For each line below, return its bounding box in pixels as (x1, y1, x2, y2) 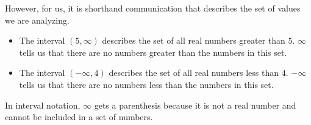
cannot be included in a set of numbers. (5, 110, 153, 123)
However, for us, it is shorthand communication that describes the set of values (5, 2, 301, 14)
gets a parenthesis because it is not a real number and (94, 98, 296, 111)
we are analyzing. (5, 13, 70, 26)
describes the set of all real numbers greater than (102, 34, 285, 47)
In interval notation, (5, 98, 80, 111)
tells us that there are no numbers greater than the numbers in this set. (19, 46, 287, 58)
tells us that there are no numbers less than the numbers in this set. (19, 78, 274, 90)
